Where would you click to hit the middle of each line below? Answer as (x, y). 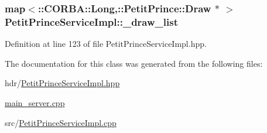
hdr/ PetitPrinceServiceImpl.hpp (62, 83)
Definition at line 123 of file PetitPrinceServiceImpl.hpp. (106, 44)
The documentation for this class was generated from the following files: (134, 63)
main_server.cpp (35, 102)
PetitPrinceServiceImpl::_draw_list (91, 21)
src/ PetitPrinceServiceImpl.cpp (61, 122)
